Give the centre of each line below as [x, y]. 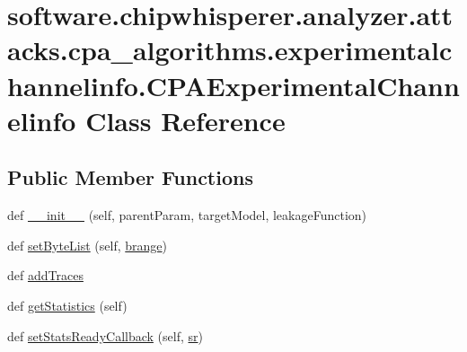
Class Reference [185, 120]
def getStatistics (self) [67, 305]
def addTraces [45, 275]
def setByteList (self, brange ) [88, 245]
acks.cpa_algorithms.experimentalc [230, 50]
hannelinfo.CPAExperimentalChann [233, 85]
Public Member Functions [130, 177]
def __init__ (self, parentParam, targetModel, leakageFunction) [187, 215]
